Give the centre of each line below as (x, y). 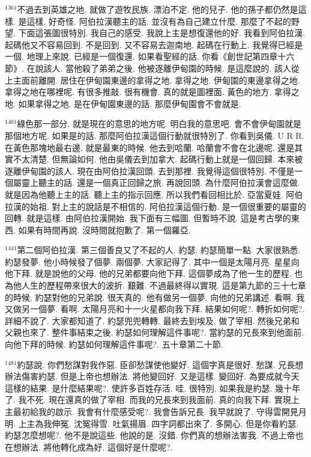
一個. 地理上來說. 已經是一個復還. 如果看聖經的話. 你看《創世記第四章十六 (150, 56)
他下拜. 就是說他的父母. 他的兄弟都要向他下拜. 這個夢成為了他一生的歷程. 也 (154, 273)
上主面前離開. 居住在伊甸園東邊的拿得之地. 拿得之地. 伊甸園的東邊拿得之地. (152, 80)
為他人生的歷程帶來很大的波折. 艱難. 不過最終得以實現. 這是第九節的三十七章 (155, 285)
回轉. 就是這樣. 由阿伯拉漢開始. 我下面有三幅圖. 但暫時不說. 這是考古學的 (148, 218)
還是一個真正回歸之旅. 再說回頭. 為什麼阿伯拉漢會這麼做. (189, 182)
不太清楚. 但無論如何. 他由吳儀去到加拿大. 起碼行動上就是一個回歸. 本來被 (158, 159)
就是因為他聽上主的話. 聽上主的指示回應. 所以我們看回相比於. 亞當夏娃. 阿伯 (154, 194)
